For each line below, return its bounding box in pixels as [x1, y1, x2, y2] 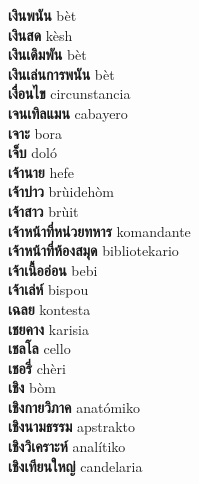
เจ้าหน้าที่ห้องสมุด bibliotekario [8, 240, 179, 261]
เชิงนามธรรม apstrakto [8, 416, 136, 437]
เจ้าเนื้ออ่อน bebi [8, 259, 98, 280]
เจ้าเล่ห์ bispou [8, 279, 89, 300]
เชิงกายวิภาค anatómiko [8, 396, 140, 417]
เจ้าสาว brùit [8, 200, 79, 221]
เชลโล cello [8, 338, 71, 359]
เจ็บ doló [8, 142, 57, 163]
